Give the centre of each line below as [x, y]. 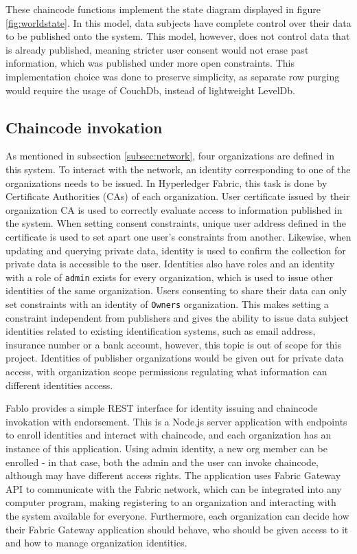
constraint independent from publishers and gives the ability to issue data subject [177, 317]
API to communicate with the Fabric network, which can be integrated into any [174, 488]
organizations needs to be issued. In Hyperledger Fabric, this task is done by [166, 182]
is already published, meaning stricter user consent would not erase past [157, 49]
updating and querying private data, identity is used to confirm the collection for [176, 250]
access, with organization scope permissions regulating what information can [166, 371]
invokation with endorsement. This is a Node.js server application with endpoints [176, 421]
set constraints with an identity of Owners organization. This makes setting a [167, 303]
